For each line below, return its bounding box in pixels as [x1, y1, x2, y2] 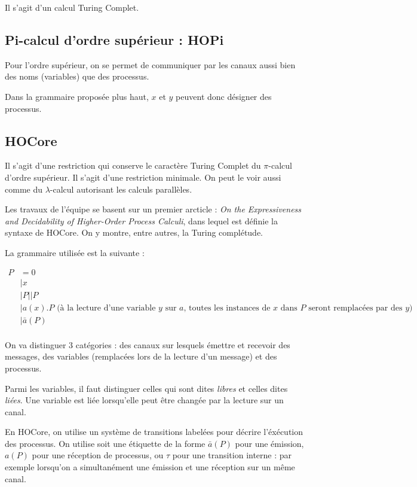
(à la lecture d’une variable [57, 303, 156, 312]
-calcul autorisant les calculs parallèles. [50, 182, 192, 195]
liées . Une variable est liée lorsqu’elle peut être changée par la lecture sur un [5, 394, 284, 406]
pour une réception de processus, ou [32, 449, 164, 461]
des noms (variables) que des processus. [5, 70, 149, 83]
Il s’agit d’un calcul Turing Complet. [5, 1, 139, 13]
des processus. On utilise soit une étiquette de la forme [5, 437, 206, 449]
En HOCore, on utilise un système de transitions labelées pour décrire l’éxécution [5, 425, 303, 438]
